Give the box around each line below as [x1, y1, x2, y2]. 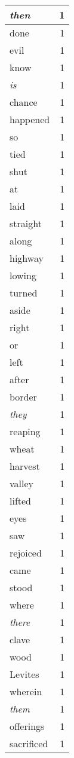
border [10, 390, 37, 404]
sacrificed [10, 736, 48, 750]
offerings [10, 719, 45, 733]
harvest [10, 459, 40, 473]
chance [10, 95, 38, 109]
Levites [10, 667, 39, 681]
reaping [10, 424, 41, 438]
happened [10, 112, 50, 126]
